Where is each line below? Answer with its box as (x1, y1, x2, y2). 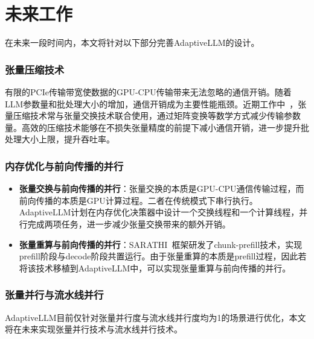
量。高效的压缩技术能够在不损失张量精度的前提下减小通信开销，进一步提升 (5, 121, 301, 133)
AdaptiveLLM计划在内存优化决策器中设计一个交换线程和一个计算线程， (19, 206, 300, 218)
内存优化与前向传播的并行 (5, 158, 124, 173)
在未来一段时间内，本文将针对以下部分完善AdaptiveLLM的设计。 (5, 36, 260, 49)
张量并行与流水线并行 (5, 287, 104, 302)
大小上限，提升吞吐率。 (21, 133, 115, 145)
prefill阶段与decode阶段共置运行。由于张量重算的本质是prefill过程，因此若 (19, 250, 307, 262)
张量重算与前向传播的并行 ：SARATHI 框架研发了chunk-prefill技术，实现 (19, 238, 303, 250)
